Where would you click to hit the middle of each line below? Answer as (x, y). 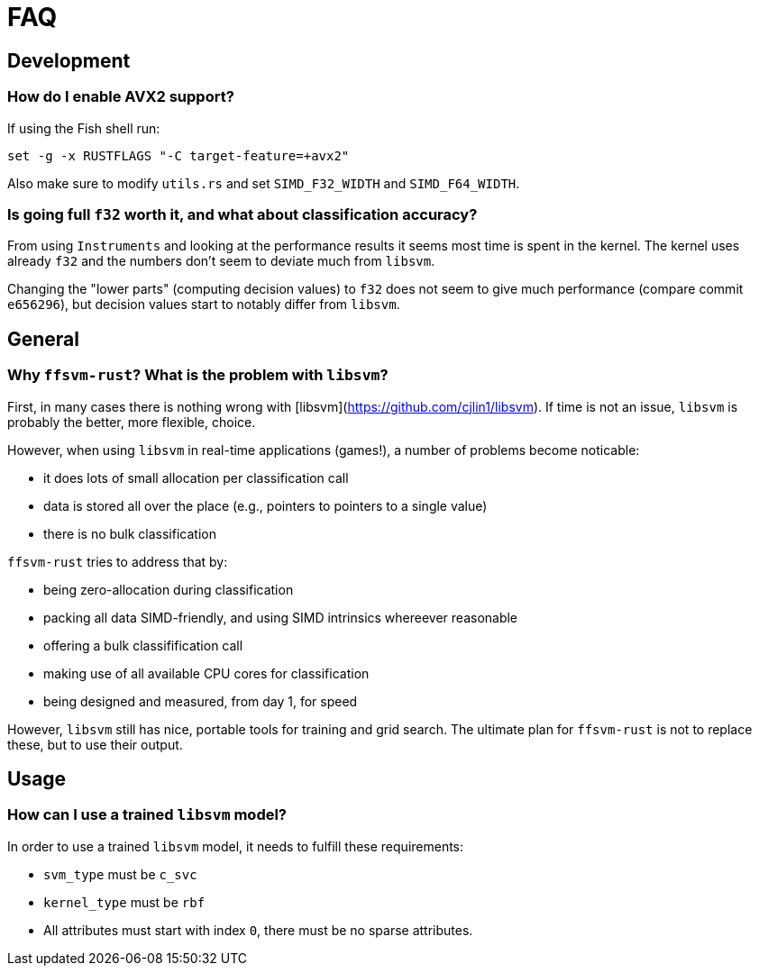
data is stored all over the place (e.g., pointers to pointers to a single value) (265, 505)
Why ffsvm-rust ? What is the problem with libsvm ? (198, 375)
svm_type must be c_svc (120, 874)
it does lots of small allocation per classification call (196, 477)
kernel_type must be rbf (124, 902)
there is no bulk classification (130, 533)
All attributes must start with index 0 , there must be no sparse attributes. (258, 930)
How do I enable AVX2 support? (121, 97)
